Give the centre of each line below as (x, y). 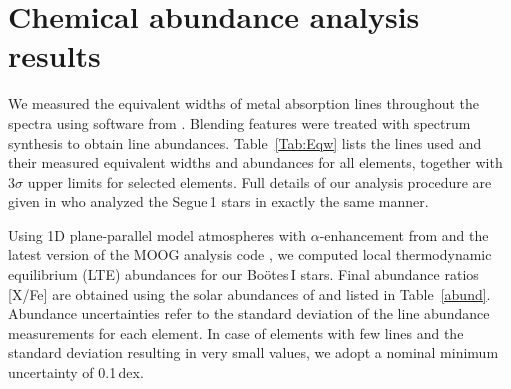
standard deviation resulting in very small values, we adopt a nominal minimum (253, 352)
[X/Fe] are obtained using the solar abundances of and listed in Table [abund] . (249, 293)
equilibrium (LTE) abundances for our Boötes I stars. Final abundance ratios (243, 274)
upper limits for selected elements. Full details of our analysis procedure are (259, 181)
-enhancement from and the (404, 234)
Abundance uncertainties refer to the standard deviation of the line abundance (249, 313)
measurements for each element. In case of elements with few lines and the (236, 332)
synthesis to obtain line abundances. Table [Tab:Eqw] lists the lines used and (245, 142)
